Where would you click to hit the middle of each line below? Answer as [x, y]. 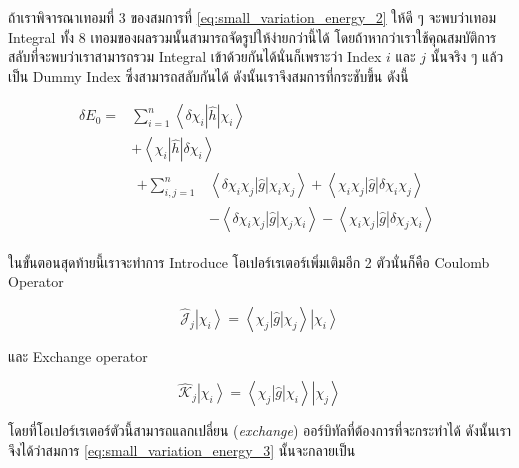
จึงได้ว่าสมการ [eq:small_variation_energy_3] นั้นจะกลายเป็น [182, 449]
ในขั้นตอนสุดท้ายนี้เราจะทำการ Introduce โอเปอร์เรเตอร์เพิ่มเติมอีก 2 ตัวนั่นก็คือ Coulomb [249, 261]
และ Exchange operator [78, 355]
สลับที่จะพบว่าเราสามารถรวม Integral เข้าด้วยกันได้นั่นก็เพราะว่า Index [195, 56]
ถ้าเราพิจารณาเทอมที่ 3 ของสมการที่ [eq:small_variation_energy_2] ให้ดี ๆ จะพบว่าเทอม [252, 17]
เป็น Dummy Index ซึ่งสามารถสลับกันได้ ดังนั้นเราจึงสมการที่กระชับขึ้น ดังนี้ [208, 75]
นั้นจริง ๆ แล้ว [467, 56]
